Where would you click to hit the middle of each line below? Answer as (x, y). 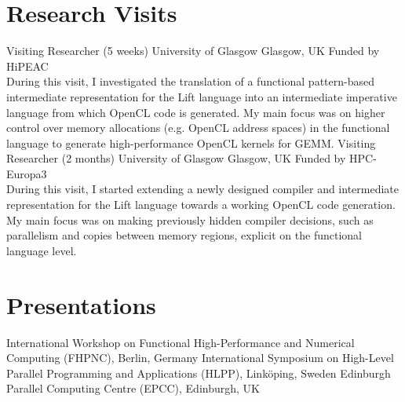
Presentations (81, 304)
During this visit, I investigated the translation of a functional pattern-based (190, 81)
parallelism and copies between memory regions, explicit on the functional (184, 235)
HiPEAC (27, 66)
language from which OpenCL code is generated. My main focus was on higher (196, 112)
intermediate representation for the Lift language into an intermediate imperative (202, 96)
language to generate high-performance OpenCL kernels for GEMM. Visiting (191, 143)
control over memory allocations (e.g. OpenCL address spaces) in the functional (198, 128)
